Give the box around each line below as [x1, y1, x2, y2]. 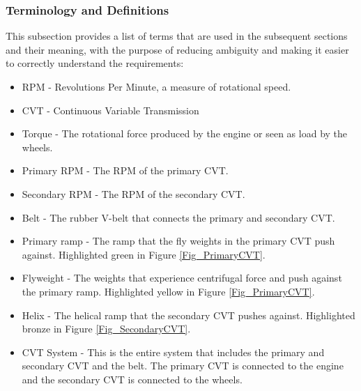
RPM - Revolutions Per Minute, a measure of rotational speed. [22, 79, 291, 93]
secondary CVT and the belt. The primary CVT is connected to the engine [22, 358, 344, 373]
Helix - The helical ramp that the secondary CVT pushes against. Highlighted [22, 307, 355, 322]
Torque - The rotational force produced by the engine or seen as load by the [22, 126, 348, 141]
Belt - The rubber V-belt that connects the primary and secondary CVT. [22, 210, 335, 224]
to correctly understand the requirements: [6, 56, 184, 70]
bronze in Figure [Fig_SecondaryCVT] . [22, 321, 191, 336]
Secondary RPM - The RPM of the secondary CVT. [22, 186, 245, 201]
